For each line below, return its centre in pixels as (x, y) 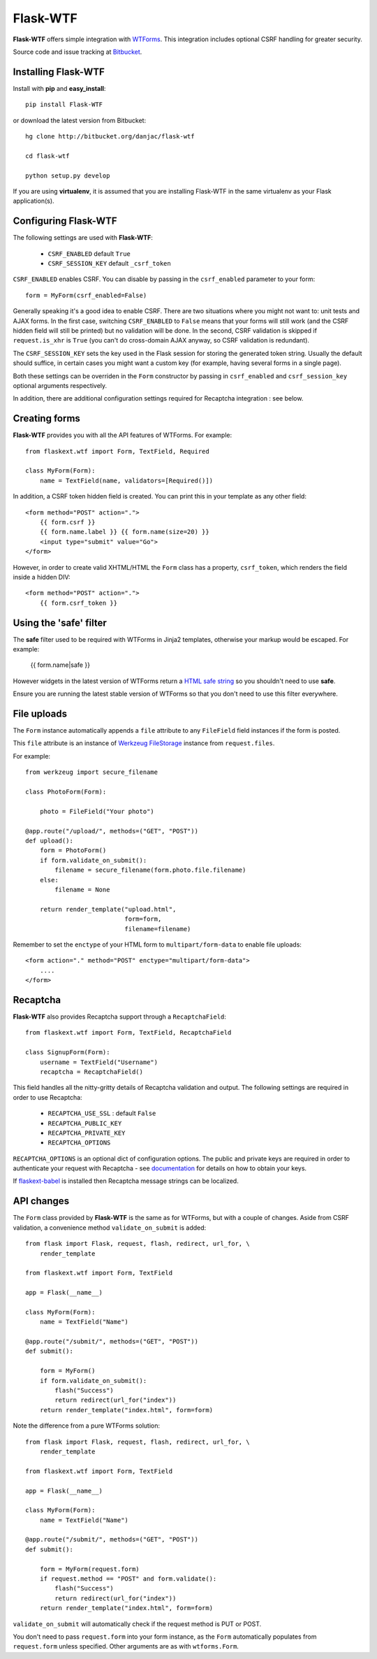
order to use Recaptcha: (48, 1097)
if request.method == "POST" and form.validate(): (128, 1579)
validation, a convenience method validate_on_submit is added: (110, 1228)
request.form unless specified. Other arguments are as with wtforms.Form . (126, 1646)
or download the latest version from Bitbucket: (80, 120)
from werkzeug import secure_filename (92, 772)
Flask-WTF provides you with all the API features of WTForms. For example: (123, 435)
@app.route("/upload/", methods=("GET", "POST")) (112, 831)
